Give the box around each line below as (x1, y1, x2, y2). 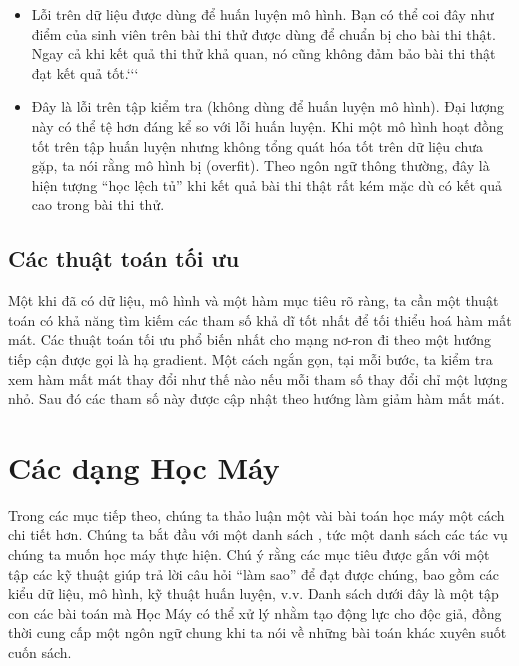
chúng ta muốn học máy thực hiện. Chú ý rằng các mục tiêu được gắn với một (8, 544, 490, 565)
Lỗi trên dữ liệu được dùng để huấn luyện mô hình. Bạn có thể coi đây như (31, 4, 494, 24)
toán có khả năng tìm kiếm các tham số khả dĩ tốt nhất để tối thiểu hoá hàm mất (8, 309, 512, 330)
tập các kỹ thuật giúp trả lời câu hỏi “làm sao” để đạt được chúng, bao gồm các (8, 563, 499, 584)
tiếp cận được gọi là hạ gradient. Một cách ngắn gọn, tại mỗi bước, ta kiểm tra (8, 348, 493, 369)
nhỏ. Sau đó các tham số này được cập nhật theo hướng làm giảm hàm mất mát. (8, 388, 505, 409)
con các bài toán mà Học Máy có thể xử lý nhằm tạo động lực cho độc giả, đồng (8, 602, 502, 623)
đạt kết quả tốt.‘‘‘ (31, 62, 139, 83)
